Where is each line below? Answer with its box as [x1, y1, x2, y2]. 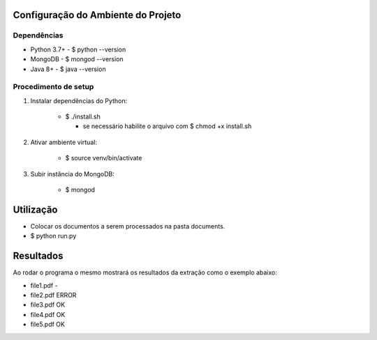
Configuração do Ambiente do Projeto [13, 9, 182, 21]
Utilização [13, 203, 58, 215]
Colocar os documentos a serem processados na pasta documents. [30, 222, 226, 230]
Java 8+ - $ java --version [30, 65, 106, 73]
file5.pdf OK [30, 320, 66, 329]
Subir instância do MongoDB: [30, 169, 114, 178]
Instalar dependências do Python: [30, 96, 128, 105]
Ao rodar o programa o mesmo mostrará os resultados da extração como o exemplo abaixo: [13, 268, 277, 277]
